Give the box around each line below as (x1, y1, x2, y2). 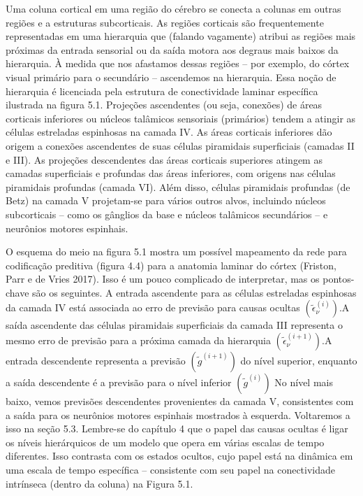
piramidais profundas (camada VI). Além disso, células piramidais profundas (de (6, 179, 350, 194)
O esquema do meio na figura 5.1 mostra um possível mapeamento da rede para (6, 244, 347, 259)
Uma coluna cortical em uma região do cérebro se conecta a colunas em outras (6, 1, 341, 15)
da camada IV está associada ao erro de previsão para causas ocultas (6, 300, 300, 315)
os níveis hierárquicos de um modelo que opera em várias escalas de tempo (6, 434, 325, 449)
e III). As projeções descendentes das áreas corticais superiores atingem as (6, 152, 323, 166)
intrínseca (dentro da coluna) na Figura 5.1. (6, 476, 193, 490)
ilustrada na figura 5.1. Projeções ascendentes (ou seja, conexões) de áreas (6, 97, 323, 112)
